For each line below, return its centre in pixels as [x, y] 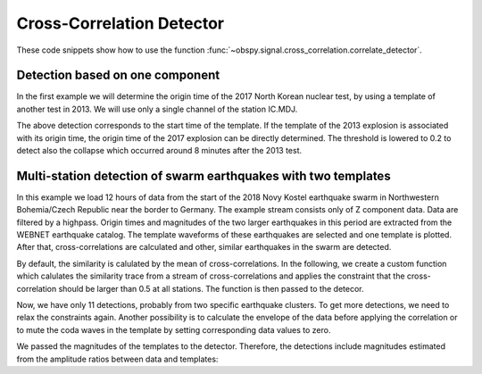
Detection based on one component [118, 75]
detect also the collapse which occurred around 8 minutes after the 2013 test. [159, 151]
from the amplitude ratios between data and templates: [117, 359]
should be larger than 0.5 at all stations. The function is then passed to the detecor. [211, 288]
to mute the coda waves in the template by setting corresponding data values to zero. [174, 329]
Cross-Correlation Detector [120, 23]
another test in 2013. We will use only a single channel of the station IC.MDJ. [157, 109]
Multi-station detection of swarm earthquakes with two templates [204, 175]
